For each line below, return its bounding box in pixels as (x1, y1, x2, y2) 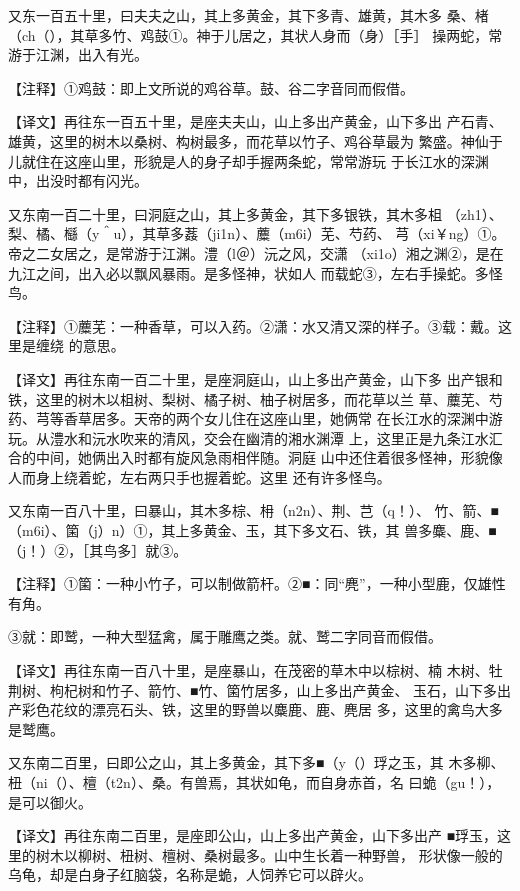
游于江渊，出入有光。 (8, 44, 148, 65)
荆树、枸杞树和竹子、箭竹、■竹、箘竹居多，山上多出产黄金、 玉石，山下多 (8, 679, 498, 700)
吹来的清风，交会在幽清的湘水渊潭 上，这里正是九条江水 (119, 427, 489, 448)
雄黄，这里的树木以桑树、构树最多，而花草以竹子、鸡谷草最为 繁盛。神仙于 (8, 130, 503, 151)
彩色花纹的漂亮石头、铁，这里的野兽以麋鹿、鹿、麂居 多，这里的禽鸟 (21, 699, 475, 720)
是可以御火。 (8, 791, 92, 812)
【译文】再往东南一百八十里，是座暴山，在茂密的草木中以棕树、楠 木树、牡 (8, 660, 503, 681)
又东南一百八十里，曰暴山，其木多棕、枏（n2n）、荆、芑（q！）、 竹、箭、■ (8, 500, 500, 521)
